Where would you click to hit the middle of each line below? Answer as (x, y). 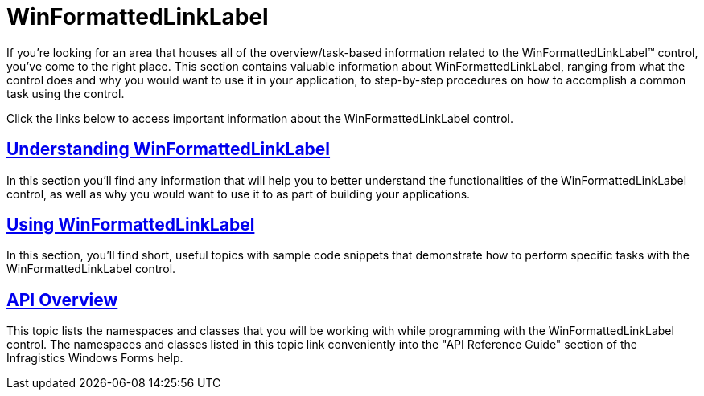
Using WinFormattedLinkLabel (131, 225)
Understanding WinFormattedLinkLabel (169, 149)
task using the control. (66, 93)
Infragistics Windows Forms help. (95, 358)
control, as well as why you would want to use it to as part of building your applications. (239, 194)
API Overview (62, 300)
